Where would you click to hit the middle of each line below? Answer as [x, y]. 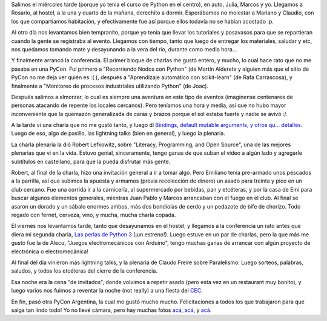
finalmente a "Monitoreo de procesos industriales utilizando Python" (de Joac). [110, 86]
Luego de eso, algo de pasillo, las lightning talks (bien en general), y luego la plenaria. [118, 134]
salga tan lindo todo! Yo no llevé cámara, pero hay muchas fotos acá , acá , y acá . [111, 310]
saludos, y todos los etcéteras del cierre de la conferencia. [84, 271]
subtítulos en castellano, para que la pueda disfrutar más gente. [91, 161]
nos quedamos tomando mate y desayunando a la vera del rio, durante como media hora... [124, 49]
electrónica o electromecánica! [50, 251]
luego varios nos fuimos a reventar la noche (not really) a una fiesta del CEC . [107, 291]
